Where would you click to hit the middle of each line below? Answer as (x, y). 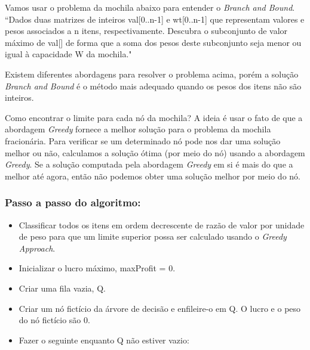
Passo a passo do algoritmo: (73, 202)
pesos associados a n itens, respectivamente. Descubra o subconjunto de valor (146, 31)
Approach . (37, 248)
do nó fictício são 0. (54, 320)
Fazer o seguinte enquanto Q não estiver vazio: (104, 340)
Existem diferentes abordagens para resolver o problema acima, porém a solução (152, 74)
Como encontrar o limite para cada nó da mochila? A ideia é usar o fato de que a (154, 117)
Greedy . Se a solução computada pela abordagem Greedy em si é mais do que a (149, 164)
